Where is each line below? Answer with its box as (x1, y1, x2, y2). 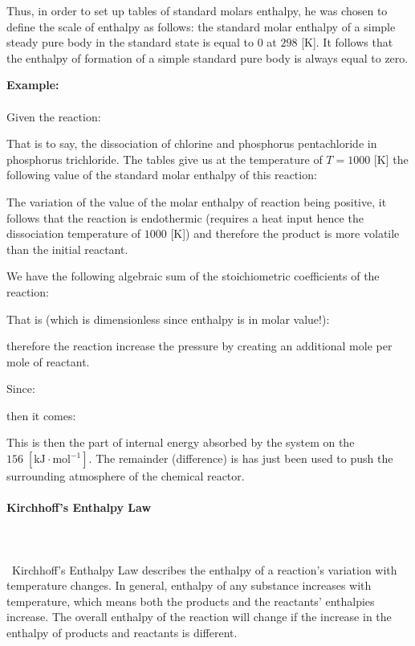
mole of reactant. (6, 353, 90, 370)
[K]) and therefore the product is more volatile (170, 225, 400, 242)
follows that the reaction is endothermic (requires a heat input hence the (6, 209, 364, 226)
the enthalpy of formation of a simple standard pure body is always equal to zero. (6, 49, 409, 66)
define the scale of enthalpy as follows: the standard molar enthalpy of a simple (6, 18, 396, 35)
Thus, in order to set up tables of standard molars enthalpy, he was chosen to (6, 2, 388, 18)
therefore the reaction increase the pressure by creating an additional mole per (6, 337, 393, 354)
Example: (6, 76, 59, 93)
